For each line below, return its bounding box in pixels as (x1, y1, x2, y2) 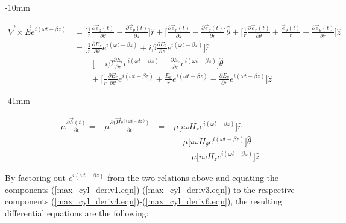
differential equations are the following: (5, 206, 149, 219)
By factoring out (5, 171, 66, 183)
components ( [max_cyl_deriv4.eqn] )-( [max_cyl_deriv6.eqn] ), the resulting (5, 195, 283, 207)
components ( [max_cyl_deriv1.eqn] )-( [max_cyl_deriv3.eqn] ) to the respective (5, 183, 295, 195)
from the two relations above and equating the (107, 171, 278, 183)
